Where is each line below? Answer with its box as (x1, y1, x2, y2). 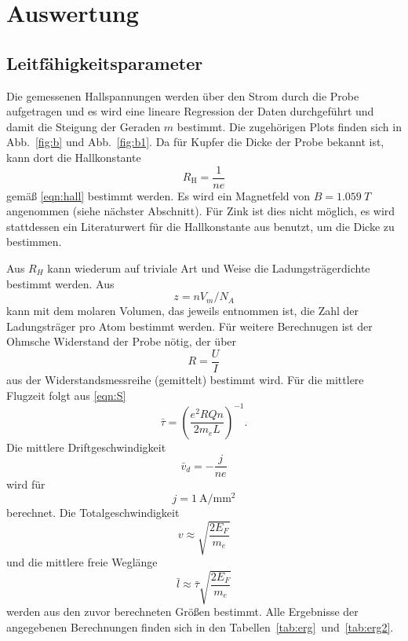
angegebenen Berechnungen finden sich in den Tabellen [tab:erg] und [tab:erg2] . (6, 618, 394, 635)
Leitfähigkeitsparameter (6, 50, 203, 75)
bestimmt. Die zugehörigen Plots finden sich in (177, 118, 402, 134)
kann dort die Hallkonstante (6, 148, 141, 165)
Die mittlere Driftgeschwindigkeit (6, 438, 166, 455)
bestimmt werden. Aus (6, 275, 115, 291)
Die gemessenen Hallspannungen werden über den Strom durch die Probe (6, 87, 359, 104)
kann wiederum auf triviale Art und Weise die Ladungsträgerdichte (47, 259, 370, 276)
